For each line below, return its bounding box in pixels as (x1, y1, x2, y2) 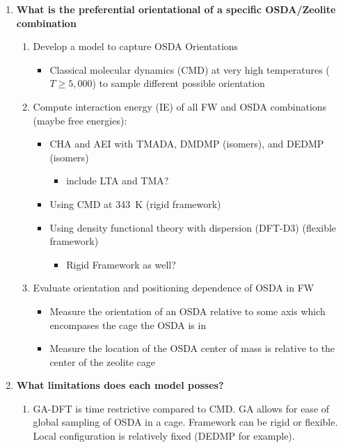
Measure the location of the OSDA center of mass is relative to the (49, 341, 335, 355)
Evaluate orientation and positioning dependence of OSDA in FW (33, 280, 314, 295)
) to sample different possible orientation (92, 76, 265, 90)
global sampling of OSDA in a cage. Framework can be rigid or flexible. (33, 415, 338, 429)
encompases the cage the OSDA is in (49, 317, 207, 332)
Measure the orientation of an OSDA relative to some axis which (49, 303, 326, 318)
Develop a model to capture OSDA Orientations (33, 39, 239, 54)
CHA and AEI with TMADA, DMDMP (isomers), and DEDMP (49, 136, 324, 151)
